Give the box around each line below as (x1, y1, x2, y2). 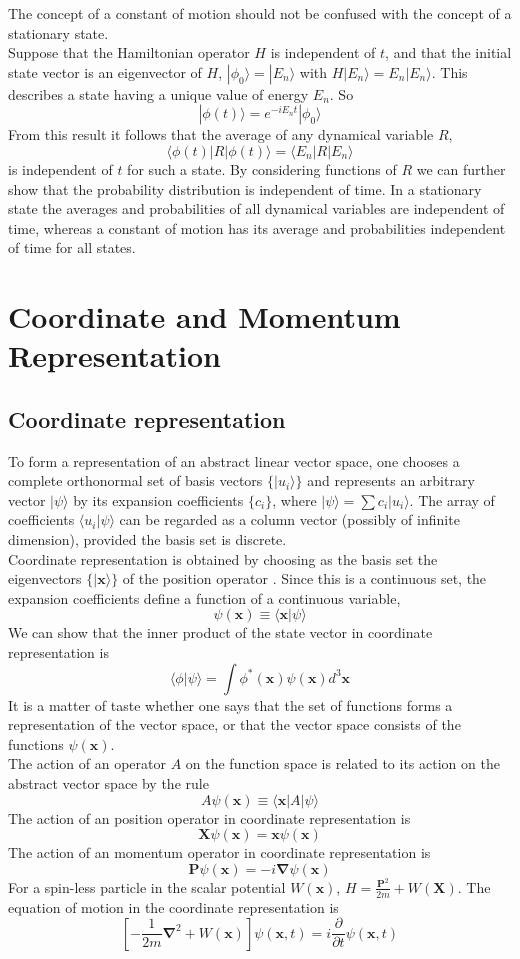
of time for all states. (8, 237, 136, 258)
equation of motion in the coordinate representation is (8, 896, 339, 917)
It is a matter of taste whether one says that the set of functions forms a (8, 694, 453, 715)
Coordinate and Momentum (8, 296, 401, 337)
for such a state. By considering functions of (127, 158, 397, 179)
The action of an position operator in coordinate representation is (8, 807, 411, 828)
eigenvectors (8, 568, 82, 589)
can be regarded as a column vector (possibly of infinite (119, 509, 460, 530)
